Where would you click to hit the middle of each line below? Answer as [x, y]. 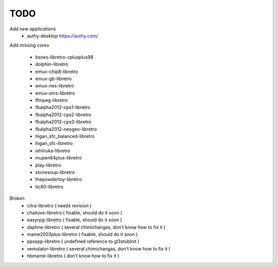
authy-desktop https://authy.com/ [63, 35]
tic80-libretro [49, 186]
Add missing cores [29, 45]
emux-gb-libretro [54, 78]
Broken [17, 199]
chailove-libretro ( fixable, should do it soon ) [75, 212]
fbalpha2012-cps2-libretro [63, 114]
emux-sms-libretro [55, 93]
